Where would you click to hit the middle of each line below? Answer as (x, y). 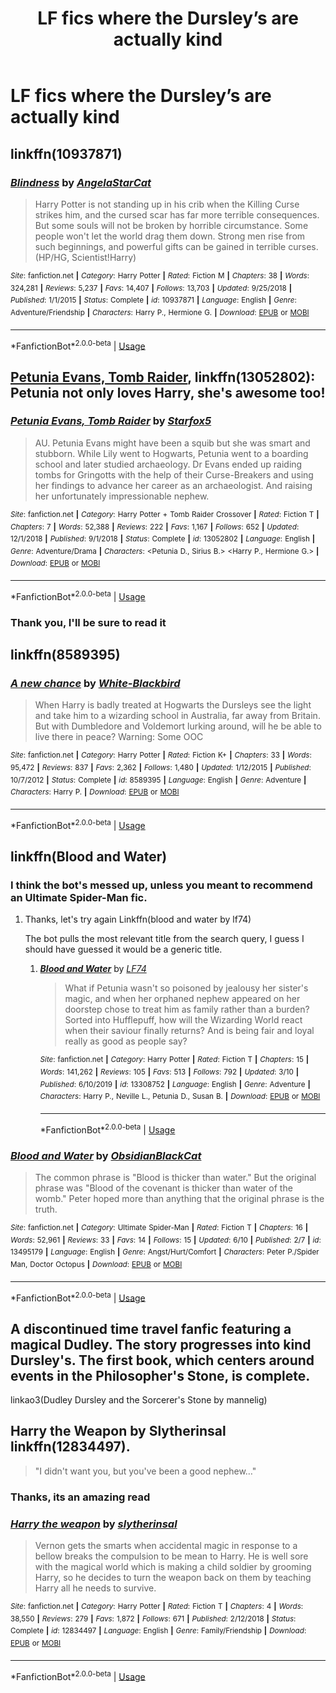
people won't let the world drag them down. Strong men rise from (170, 236)
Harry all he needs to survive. (95, 1588)
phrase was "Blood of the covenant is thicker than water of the (163, 1188)
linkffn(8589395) (65, 655)
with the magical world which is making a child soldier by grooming (173, 1567)
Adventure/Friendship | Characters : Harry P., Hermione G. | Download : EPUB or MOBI (160, 312)
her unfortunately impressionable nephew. (122, 496)
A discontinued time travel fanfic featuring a (151, 1328)
